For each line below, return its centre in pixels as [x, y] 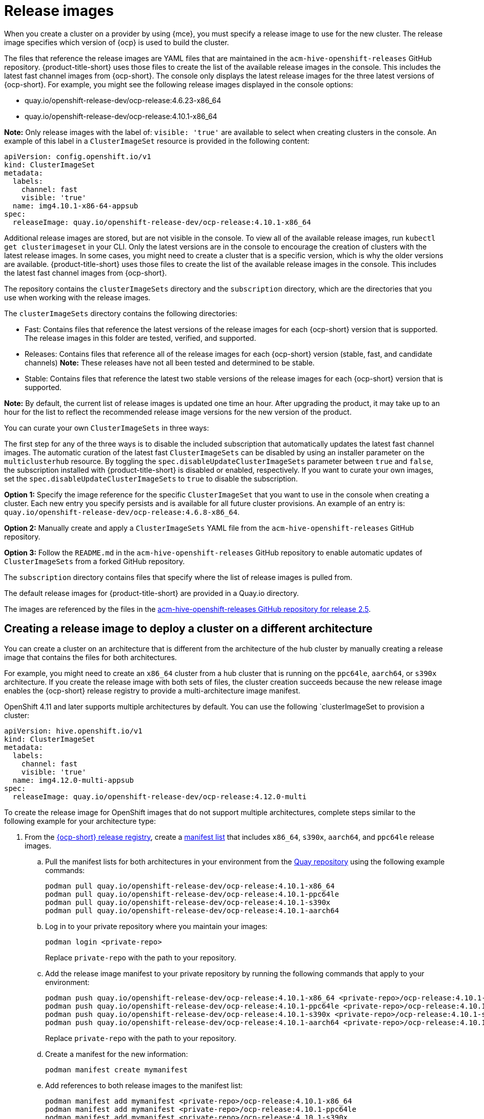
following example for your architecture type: [80, 821]
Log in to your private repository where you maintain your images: [156, 926]
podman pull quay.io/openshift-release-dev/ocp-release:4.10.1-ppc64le [192, 894]
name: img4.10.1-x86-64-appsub [75, 206]
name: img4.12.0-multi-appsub [73, 780]
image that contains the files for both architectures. [90, 657]
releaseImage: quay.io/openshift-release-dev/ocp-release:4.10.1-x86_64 [162, 222]
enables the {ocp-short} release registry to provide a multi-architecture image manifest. [152, 690]
